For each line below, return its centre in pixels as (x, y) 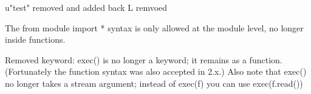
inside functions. (35, 39)
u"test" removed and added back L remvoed (86, 7)
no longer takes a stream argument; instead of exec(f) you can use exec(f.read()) (154, 83)
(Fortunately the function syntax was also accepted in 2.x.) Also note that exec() (156, 71)
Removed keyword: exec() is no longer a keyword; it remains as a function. (144, 59)
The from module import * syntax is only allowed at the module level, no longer (154, 27)
